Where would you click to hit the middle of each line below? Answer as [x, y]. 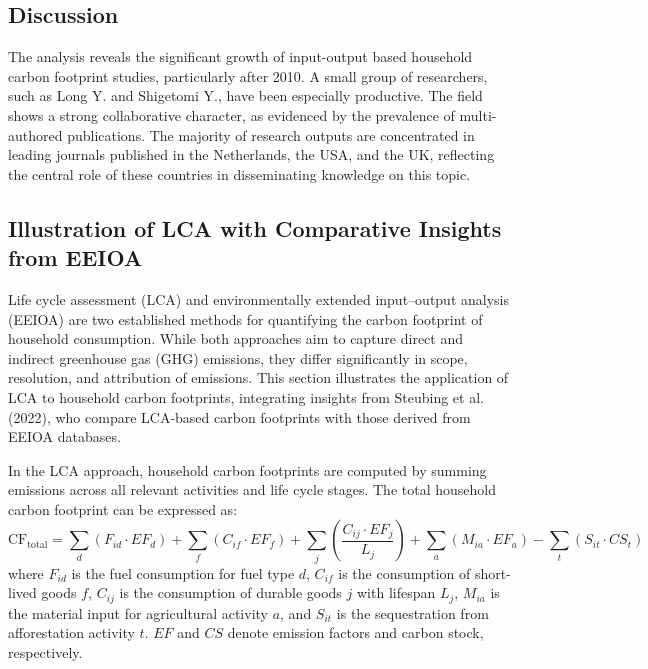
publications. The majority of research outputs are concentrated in [271, 134]
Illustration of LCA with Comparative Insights [255, 227]
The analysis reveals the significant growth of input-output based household [240, 56]
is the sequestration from [412, 612]
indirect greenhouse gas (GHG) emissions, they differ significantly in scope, [238, 357]
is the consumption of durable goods [230, 592]
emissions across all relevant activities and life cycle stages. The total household [252, 489]
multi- [478, 114]
